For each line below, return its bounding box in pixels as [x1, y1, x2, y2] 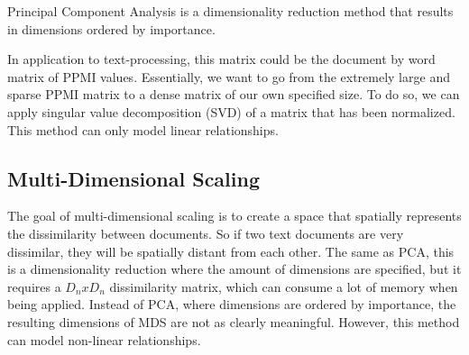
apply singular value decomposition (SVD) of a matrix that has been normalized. [7, 102, 455, 121]
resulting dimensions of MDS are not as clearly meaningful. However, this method [7, 312, 460, 331]
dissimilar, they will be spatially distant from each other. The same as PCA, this [7, 241, 455, 260]
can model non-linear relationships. [7, 330, 201, 349]
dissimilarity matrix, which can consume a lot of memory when [109, 277, 458, 296]
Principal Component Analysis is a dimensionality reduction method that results [7, 2, 454, 20]
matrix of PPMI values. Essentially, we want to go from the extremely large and [7, 67, 450, 86]
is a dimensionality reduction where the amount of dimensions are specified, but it [7, 259, 462, 278]
